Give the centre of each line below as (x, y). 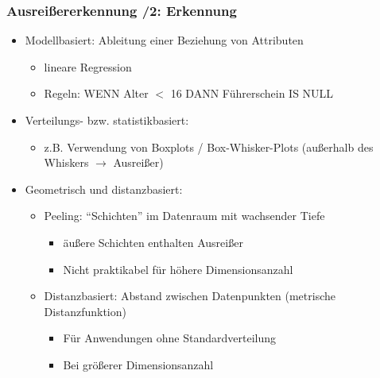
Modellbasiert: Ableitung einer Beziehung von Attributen (164, 40)
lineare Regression (88, 66)
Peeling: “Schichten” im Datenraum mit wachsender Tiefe (184, 216)
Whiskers (66, 162)
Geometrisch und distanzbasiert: (104, 189)
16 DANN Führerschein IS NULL (252, 93)
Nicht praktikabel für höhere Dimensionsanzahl (178, 269)
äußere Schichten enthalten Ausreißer (153, 242)
